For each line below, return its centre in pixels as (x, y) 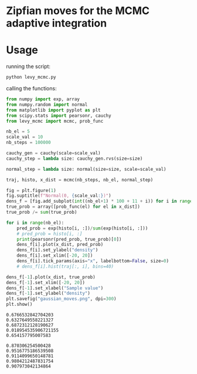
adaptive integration (57, 23)
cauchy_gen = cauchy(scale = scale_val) (53, 153)
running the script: (28, 66)
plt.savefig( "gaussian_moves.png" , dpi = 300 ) (61, 299)
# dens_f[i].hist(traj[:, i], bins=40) (65, 266)
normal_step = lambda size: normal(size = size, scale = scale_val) (86, 169)
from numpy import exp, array (43, 99)
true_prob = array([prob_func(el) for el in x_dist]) (73, 207)
